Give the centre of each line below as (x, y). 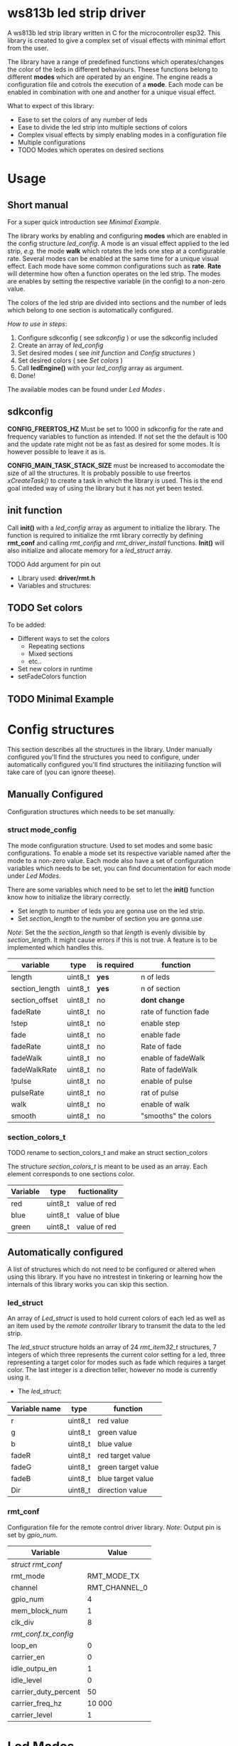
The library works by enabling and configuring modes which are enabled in (118, 236)
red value (113, 1421)
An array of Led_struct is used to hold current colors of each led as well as (116, 1318)
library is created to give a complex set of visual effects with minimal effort (117, 40)
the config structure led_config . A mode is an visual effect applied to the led (118, 243)
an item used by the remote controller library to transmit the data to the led (117, 1326)
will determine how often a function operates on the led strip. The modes (114, 273)
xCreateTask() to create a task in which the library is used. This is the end (115, 480)
